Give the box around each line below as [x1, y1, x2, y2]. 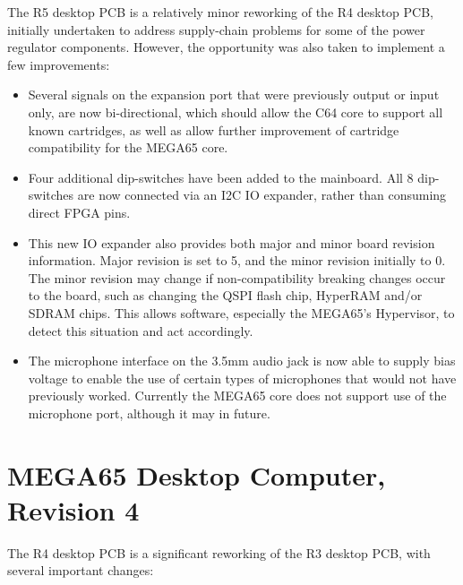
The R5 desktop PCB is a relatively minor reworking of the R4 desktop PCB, [7, 3, 433, 21]
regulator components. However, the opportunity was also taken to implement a [7, 38, 445, 56]
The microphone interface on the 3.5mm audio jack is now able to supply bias [28, 351, 456, 370]
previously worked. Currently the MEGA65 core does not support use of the [28, 386, 447, 405]
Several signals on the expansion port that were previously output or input [28, 85, 440, 104]
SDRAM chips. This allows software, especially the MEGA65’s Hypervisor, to [28, 303, 455, 322]
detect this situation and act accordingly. [28, 321, 253, 340]
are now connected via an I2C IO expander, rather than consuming [77, 185, 447, 204]
